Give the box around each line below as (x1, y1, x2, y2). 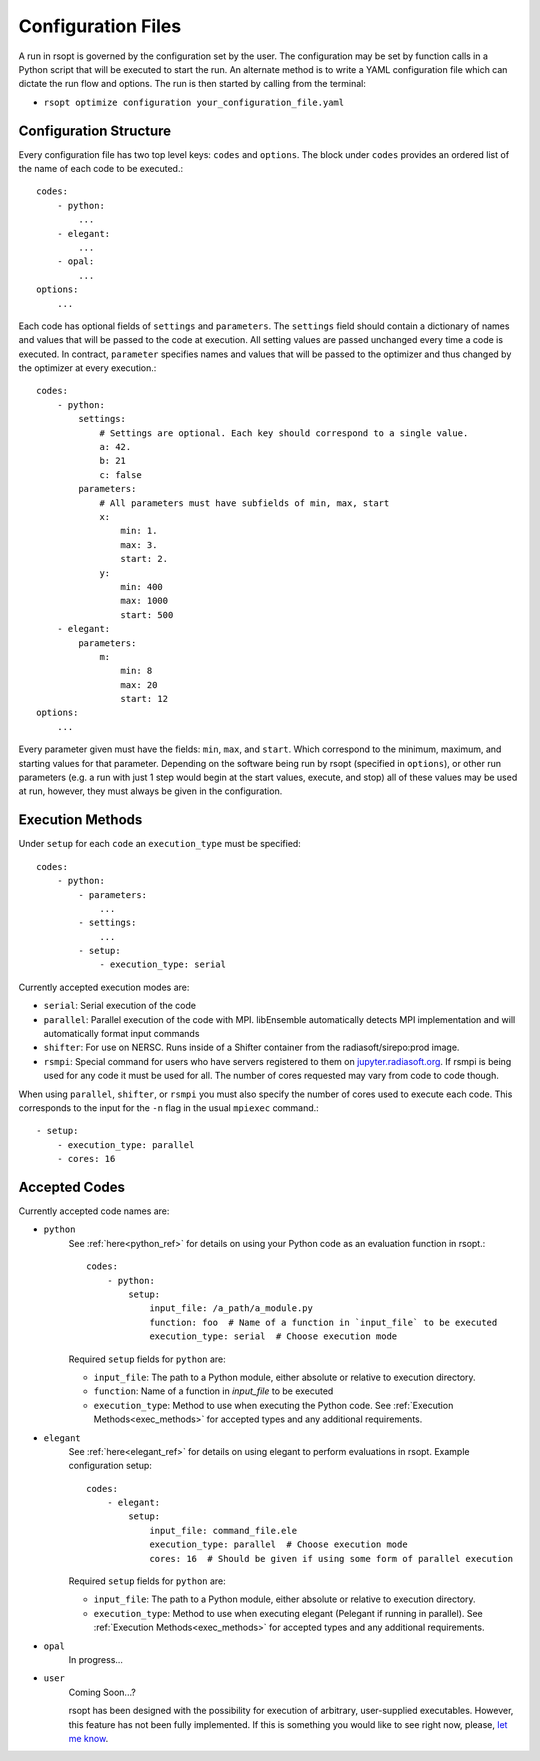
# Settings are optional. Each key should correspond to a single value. (99, 427, 469, 439)
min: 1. (120, 525, 158, 537)
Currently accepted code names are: (18, 1205, 170, 1217)
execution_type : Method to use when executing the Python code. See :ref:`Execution (93, 1399, 454, 1411)
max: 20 (120, 679, 158, 690)
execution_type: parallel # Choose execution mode (149, 1539, 409, 1550)
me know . (68, 1732, 109, 1744)
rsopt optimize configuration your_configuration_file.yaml (43, 96, 345, 108)
